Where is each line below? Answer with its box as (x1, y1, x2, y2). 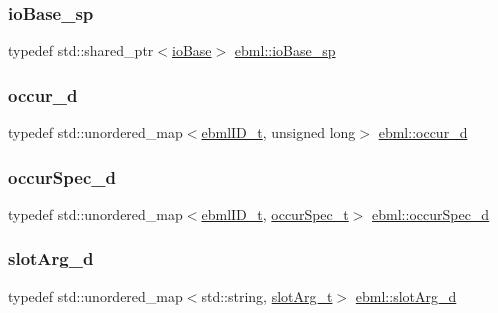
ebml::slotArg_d (355, 285, 457, 306)
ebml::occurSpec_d (372, 203, 490, 224)
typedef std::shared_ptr (8, 40, 154, 61)
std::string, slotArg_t (201, 285, 333, 306)
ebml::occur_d (378, 122, 468, 143)
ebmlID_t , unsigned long (201, 122, 356, 143)
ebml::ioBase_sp (234, 40, 336, 61)
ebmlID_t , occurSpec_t (201, 203, 349, 224)
